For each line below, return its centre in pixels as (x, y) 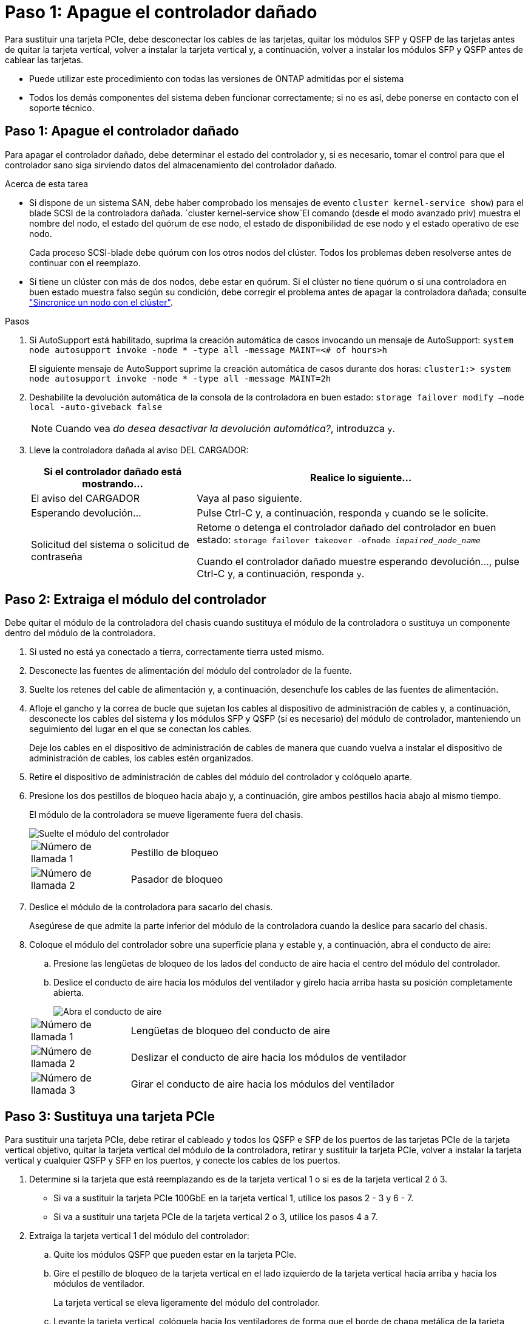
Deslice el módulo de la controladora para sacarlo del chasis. (151, 907)
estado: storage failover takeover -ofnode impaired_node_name (339, 539)
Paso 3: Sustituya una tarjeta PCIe (110, 1116)
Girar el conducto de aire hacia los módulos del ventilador (262, 1084)
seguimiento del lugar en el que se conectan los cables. (140, 729)
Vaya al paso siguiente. (249, 498)
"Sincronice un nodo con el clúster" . (101, 302)
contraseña (57, 556)
